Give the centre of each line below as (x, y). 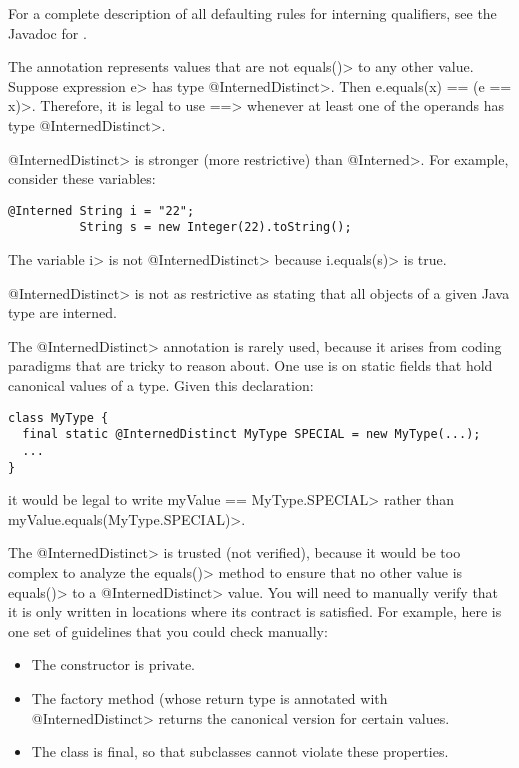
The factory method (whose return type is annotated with (209, 698)
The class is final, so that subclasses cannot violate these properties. (240, 751)
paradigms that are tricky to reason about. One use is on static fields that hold (250, 365)
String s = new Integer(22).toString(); (215, 227)
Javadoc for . (47, 32)
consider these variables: (82, 178)
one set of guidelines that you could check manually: (168, 630)
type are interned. (62, 312)
